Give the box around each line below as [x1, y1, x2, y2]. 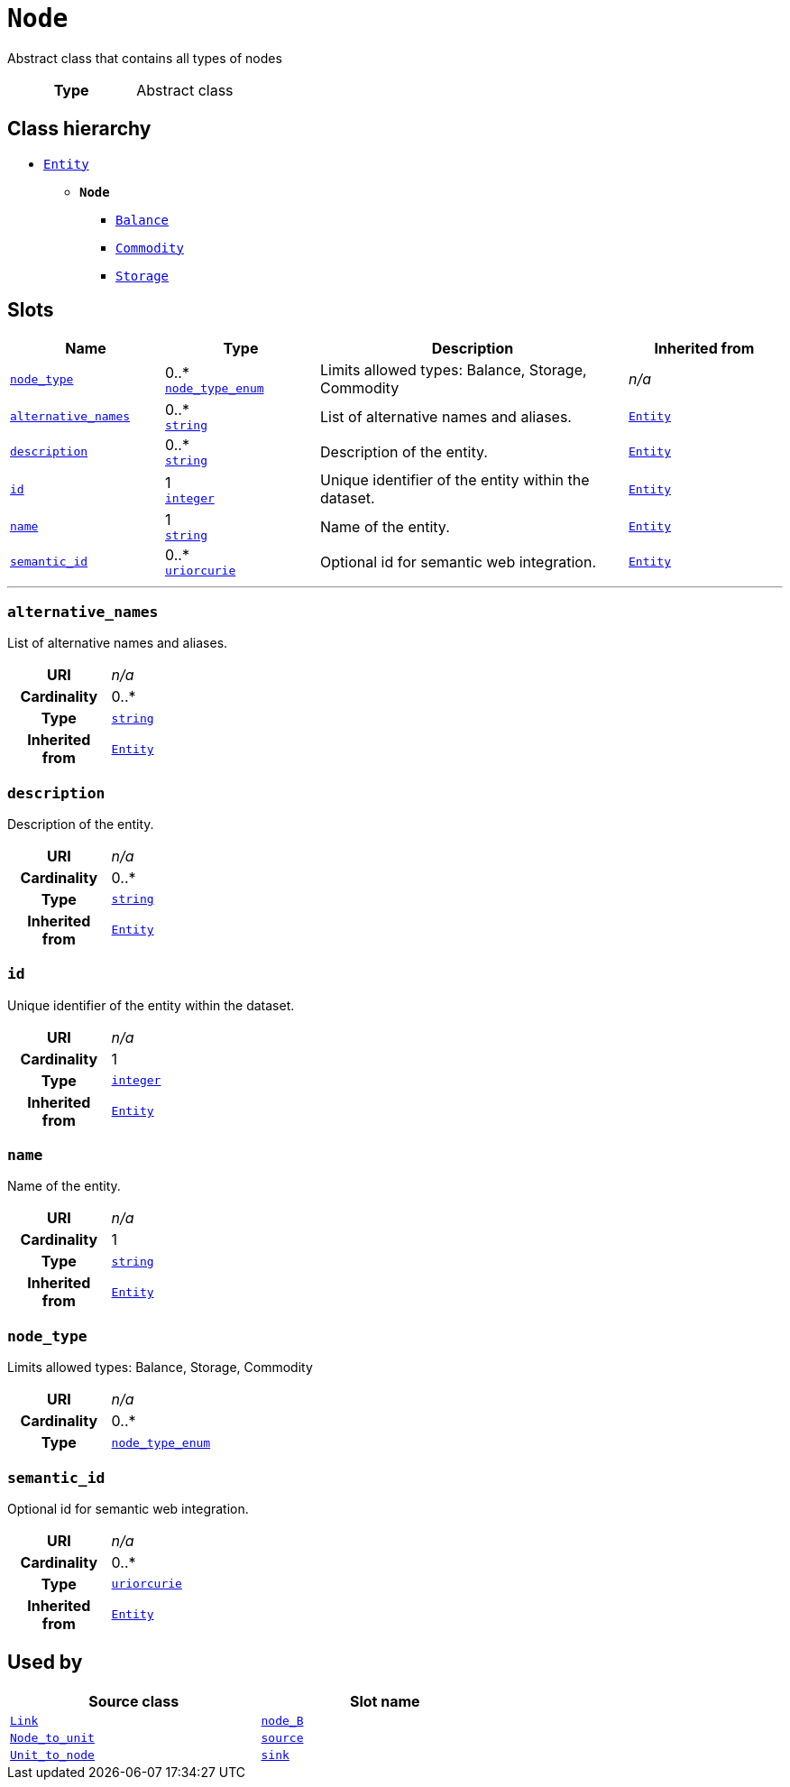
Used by [7, 1651, 83, 1674]
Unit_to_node [10, 1747, 95, 1762]
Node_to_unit [10, 1730, 95, 1745]
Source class [88, 1691, 179, 1710]
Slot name [349, 1691, 420, 1710]
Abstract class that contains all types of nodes [7, 50, 282, 66]
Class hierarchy [7, 117, 152, 141]
